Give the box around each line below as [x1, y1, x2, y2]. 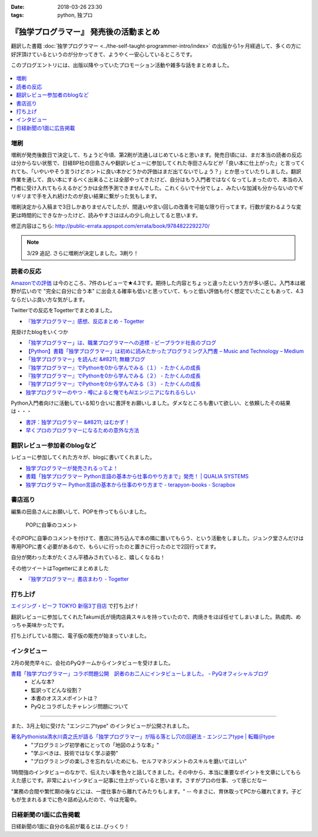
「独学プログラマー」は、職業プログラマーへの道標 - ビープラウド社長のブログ [25, 339, 217, 346]
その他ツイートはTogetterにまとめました [11, 564, 109, 571]
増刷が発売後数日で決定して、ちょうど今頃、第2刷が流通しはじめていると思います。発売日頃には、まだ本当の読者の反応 [11, 151, 303, 158]
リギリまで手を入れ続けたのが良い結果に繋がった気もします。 [11, 192, 160, 200]
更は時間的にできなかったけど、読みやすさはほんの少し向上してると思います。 [11, 211, 201, 219]
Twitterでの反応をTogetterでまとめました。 [11, 307, 116, 314]
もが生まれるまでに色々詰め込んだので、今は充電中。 [11, 796, 140, 803]
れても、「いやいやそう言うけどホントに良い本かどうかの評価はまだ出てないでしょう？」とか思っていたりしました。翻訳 [11, 168, 302, 175]
